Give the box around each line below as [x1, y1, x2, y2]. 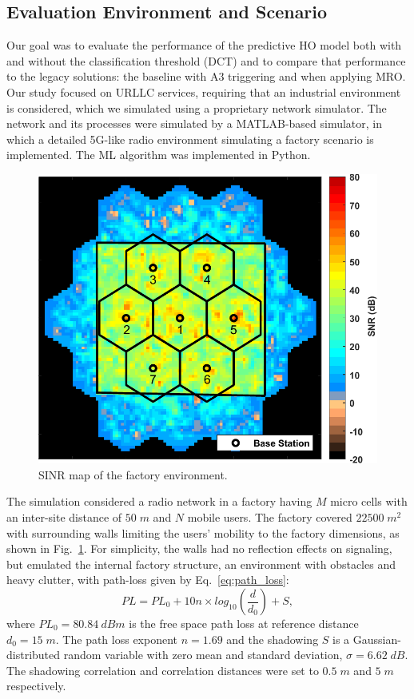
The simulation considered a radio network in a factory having [6, 493, 312, 510]
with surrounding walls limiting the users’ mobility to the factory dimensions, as [6, 524, 400, 541]
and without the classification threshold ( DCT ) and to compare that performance [6, 52, 406, 69]
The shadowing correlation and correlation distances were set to [6, 661, 319, 678]
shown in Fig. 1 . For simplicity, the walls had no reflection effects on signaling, [6, 540, 392, 557]
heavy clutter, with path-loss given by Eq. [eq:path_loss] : [6, 571, 289, 588]
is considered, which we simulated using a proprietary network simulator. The [6, 99, 387, 116]
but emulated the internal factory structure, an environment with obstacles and [6, 555, 396, 572]
